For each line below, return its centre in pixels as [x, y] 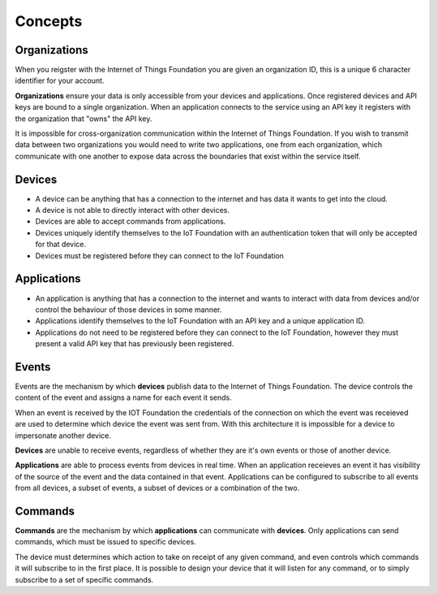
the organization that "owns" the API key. [84, 119]
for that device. [61, 245]
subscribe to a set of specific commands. [84, 579]
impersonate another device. [63, 436]
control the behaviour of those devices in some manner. [129, 310]
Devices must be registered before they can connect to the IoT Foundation [159, 255]
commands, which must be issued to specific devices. [105, 542]
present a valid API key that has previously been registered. [135, 344]
